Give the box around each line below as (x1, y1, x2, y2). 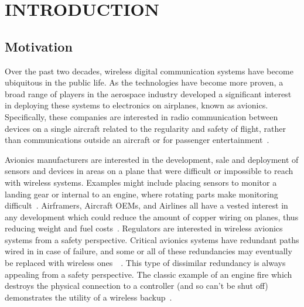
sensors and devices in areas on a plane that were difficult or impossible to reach (5, 165, 293, 177)
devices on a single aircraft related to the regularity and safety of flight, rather (5, 122, 286, 134)
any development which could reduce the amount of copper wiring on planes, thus (5, 210, 299, 223)
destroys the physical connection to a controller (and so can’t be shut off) (5, 279, 268, 292)
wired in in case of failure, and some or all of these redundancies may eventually (5, 245, 292, 257)
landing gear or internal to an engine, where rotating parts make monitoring (5, 187, 278, 200)
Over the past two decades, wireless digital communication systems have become (5, 64, 293, 77)
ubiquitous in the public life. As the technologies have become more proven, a (5, 76, 283, 88)
